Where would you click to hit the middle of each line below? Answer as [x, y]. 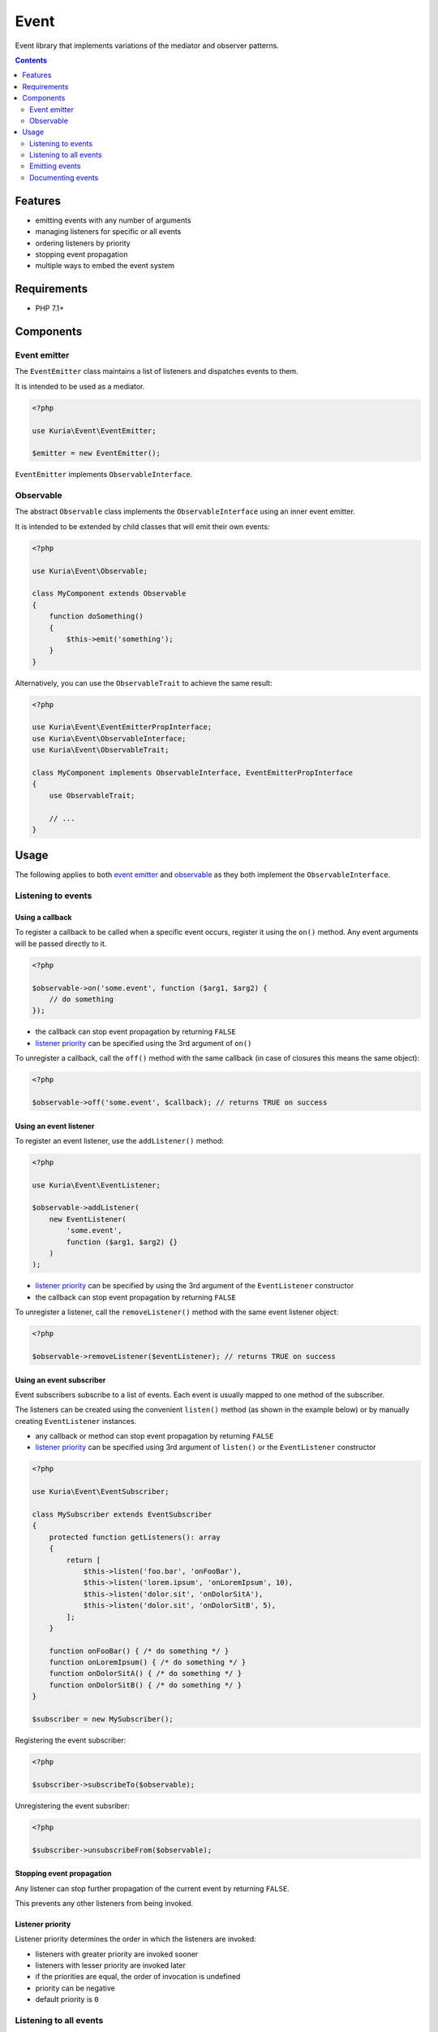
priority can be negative [75, 1988]
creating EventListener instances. [76, 1421]
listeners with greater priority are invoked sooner [117, 1954]
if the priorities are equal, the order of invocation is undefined [138, 1977]
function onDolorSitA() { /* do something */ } [146, 1674]
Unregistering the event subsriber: [72, 1805]
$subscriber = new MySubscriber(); [103, 1719]
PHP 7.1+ [50, 308]
